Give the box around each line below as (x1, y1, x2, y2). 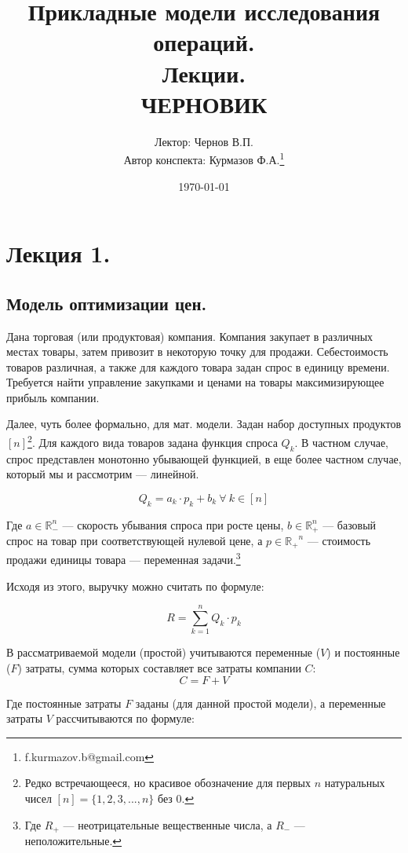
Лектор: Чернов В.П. (154, 133, 254, 149)
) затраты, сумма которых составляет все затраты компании (17, 659, 301, 675)
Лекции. (162, 57, 246, 89)
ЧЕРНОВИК (140, 87, 268, 119)
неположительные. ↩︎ (24, 833, 122, 848)
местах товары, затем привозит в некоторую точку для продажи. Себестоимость (6, 343, 388, 360)
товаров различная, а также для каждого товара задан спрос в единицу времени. (6, 358, 390, 375)
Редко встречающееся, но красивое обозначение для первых (24, 774, 311, 791)
